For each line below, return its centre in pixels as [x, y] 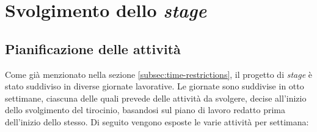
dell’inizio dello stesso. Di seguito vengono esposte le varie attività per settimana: [157, 121]
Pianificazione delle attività [93, 48]
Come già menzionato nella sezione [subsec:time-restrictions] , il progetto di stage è [159, 74]
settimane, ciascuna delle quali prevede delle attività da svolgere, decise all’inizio [156, 98]
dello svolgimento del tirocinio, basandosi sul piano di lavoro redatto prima [145, 110]
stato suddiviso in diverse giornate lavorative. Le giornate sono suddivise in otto [155, 86]
